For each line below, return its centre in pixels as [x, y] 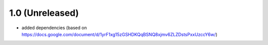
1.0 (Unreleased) [44, 13]
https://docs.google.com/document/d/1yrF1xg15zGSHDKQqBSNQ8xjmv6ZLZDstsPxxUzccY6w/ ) [120, 34]
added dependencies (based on [54, 28]
